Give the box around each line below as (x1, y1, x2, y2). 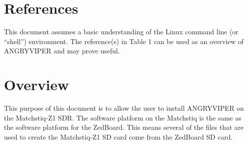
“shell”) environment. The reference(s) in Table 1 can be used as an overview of (4, 36, 244, 46)
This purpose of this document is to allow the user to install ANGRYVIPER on (4, 103, 244, 113)
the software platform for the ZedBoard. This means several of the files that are (4, 122, 244, 132)
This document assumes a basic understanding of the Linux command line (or (4, 26, 239, 37)
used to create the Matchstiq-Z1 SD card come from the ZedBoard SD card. (4, 131, 233, 142)
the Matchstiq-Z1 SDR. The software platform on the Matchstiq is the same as (4, 112, 242, 122)
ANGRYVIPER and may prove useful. (4, 46, 120, 56)
